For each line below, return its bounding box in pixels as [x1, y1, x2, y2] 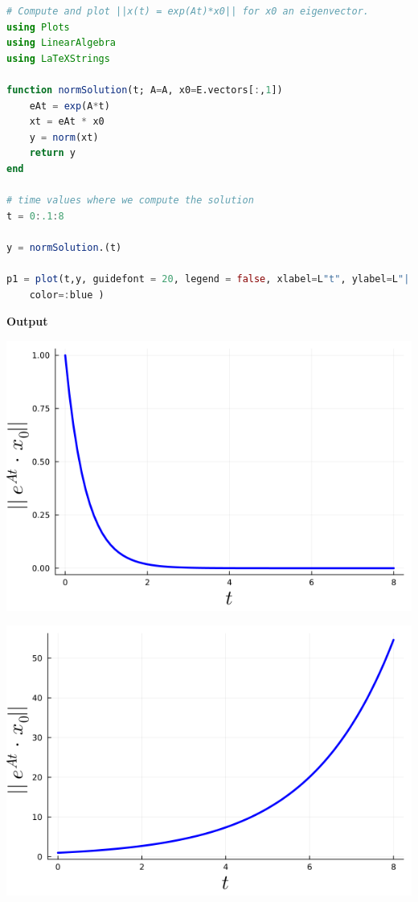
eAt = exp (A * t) [29, 100, 110, 112]
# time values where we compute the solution [6, 195, 254, 207]
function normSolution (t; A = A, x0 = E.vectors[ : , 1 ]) [6, 84, 283, 96]
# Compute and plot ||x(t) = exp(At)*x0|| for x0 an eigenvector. [6, 6, 370, 17]
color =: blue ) [29, 289, 104, 301]
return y [29, 147, 76, 159]
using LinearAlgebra [6, 37, 117, 49]
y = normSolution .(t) [6, 241, 122, 253]
